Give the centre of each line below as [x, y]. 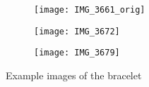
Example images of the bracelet [74, 75]
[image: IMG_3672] [77, 31]
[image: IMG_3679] [77, 53]
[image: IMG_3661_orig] [90, 10]
